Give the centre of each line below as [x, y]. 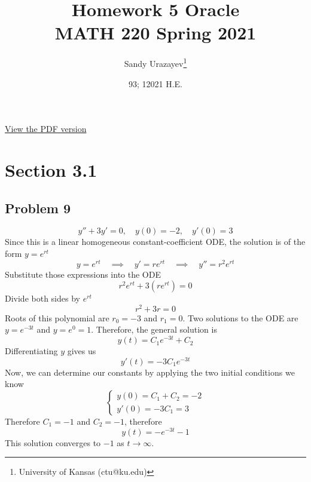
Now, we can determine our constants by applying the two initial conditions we [150, 372]
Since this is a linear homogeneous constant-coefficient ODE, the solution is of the [155, 242]
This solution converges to [53, 442]
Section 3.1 [51, 169]
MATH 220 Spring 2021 [155, 33]
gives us [82, 351]
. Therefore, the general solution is [154, 329]
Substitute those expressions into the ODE [83, 274]
